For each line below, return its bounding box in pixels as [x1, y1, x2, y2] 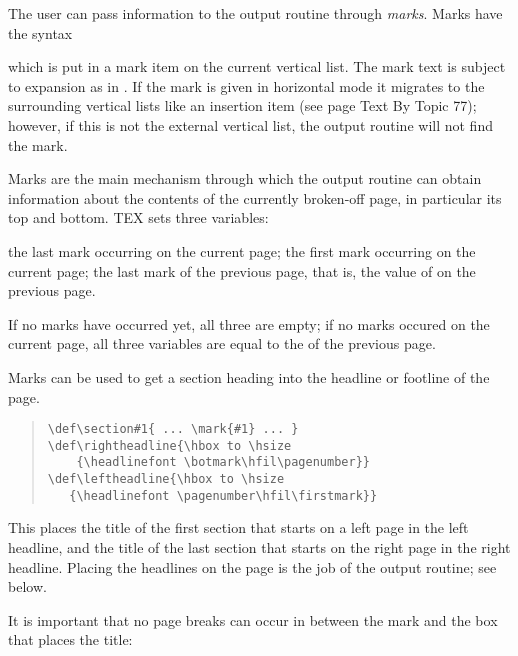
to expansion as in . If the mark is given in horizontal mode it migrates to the [8, 75, 485, 96]
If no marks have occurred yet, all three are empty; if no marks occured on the [8, 313, 490, 334]
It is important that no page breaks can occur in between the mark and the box [8, 609, 498, 630]
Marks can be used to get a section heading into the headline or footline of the [8, 366, 490, 387]
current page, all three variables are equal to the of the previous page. [8, 333, 436, 354]
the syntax [8, 22, 73, 43]
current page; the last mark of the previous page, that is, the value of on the [8, 260, 476, 281]
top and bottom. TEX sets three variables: [8, 207, 269, 228]
